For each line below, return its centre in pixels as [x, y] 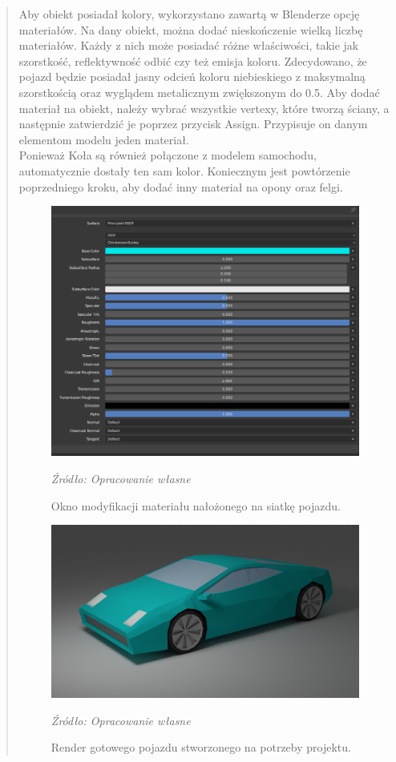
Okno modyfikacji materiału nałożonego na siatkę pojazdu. [196, 505]
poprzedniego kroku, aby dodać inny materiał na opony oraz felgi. [181, 186]
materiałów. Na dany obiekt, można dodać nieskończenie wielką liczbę [191, 29]
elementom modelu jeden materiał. [104, 139]
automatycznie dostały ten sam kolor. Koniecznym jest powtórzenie [184, 170]
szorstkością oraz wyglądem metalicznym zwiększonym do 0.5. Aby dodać [199, 92]
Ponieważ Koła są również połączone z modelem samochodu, [168, 155]
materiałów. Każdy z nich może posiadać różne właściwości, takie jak [189, 45]
